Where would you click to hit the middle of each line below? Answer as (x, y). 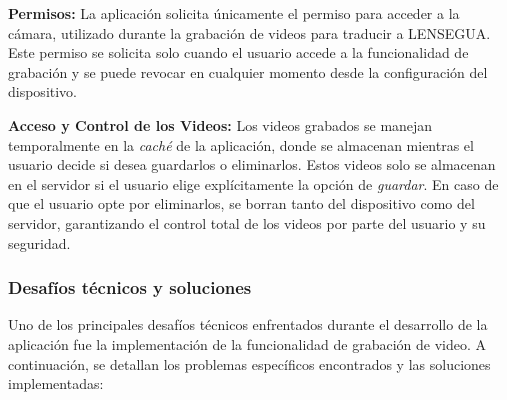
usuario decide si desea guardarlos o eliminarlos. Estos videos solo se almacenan (252, 164)
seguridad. (39, 242)
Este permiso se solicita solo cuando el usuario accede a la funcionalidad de (238, 52)
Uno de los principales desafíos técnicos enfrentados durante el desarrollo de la (248, 324)
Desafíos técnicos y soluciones (130, 287)
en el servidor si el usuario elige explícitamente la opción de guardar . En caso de (253, 183)
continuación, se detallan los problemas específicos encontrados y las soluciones (249, 363)
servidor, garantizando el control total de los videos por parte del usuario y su (247, 222)
